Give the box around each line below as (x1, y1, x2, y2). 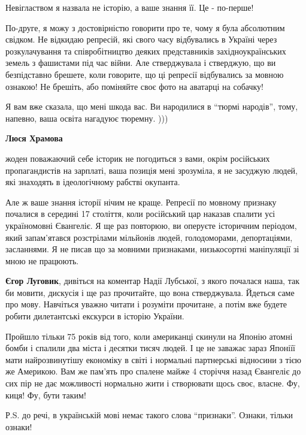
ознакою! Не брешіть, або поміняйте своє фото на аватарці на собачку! (5, 80, 263, 92)
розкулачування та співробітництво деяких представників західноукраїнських (5, 44, 286, 57)
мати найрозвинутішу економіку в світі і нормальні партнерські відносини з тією (5, 353, 301, 365)
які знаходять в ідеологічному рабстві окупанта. (5, 176, 180, 188)
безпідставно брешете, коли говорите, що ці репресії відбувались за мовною (5, 68, 284, 80)
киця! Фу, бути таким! (5, 388, 86, 401)
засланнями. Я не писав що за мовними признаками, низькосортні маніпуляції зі (5, 243, 299, 255)
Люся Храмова (5, 132, 63, 144)
